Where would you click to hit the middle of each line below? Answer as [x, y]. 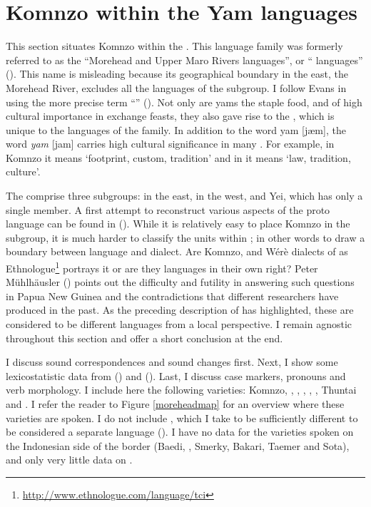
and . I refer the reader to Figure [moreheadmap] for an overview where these [175, 404]
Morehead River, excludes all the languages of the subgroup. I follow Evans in [176, 87]
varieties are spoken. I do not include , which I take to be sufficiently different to [182, 418]
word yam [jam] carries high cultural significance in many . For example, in [170, 144]
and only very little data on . [69, 460]
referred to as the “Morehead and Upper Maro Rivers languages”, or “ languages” [184, 60]
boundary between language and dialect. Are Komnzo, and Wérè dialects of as [177, 251]
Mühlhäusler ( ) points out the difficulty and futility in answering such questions [180, 282]
